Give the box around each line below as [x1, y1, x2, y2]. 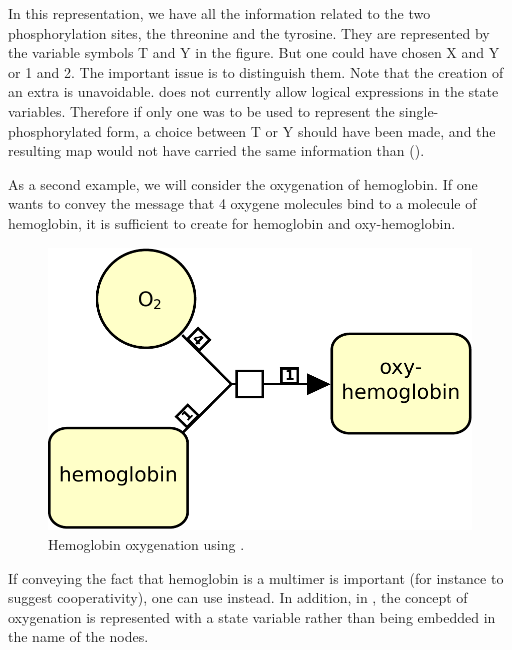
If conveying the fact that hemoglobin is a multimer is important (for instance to [8, 567, 504, 588]
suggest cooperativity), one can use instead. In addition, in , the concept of [8, 587, 468, 608]
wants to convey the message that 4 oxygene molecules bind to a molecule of [8, 193, 477, 214]
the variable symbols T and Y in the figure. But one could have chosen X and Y [8, 42, 500, 63]
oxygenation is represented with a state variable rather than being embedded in [8, 606, 496, 627]
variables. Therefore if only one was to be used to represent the [8, 100, 395, 121]
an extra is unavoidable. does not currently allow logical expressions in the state [8, 81, 499, 102]
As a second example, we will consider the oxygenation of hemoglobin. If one [8, 173, 478, 194]
